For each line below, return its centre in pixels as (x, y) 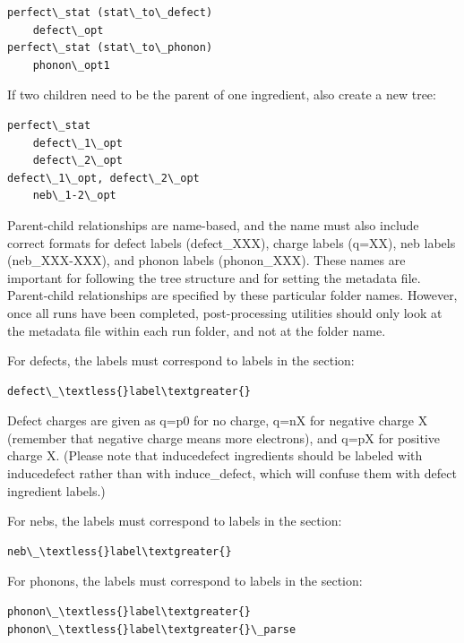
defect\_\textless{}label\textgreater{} (129, 391)
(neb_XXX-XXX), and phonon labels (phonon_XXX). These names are (206, 260)
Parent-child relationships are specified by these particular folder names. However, (232, 295)
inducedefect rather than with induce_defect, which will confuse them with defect (232, 473)
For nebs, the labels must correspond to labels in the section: (175, 521)
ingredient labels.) (56, 490)
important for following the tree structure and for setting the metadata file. (214, 277)
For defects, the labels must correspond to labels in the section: (181, 360)
